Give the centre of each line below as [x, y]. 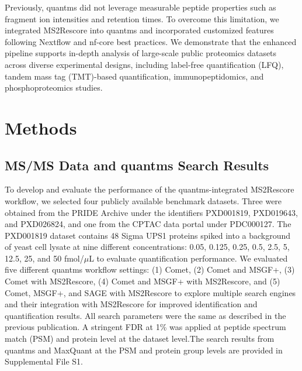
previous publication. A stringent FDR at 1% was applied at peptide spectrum [145, 327]
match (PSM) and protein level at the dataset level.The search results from [140, 339]
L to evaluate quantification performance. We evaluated [188, 258]
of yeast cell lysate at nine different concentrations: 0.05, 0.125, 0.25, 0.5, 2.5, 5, [147, 247]
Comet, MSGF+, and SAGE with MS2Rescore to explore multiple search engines [150, 292]
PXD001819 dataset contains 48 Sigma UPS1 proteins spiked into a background [148, 235]
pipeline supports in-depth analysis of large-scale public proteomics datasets [141, 53]
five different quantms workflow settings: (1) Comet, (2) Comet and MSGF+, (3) [150, 269]
